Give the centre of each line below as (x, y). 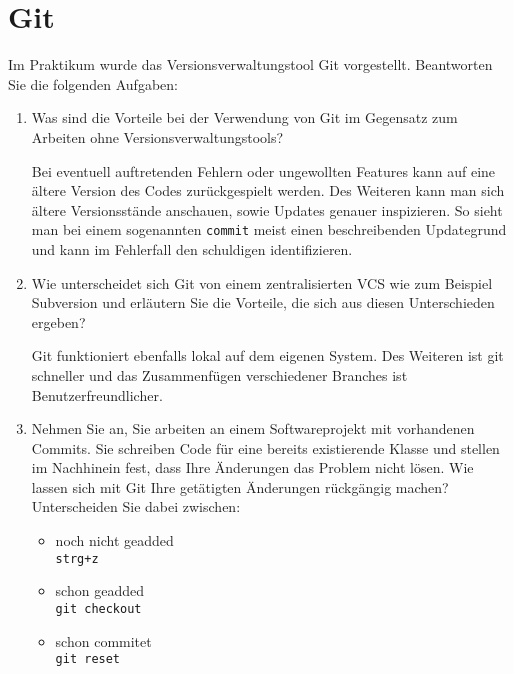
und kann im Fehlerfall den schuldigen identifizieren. (192, 248)
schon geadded (99, 590)
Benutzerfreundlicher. (97, 394)
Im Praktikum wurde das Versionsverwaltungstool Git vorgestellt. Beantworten (250, 64)
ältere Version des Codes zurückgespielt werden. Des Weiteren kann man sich (268, 190)
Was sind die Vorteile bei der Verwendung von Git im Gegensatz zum (244, 117)
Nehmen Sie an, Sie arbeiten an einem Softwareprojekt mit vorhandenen (253, 428)
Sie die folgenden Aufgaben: (93, 83)
